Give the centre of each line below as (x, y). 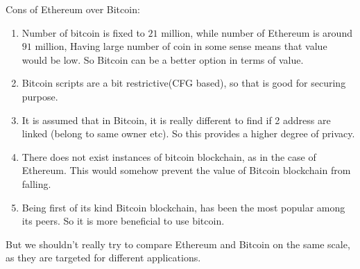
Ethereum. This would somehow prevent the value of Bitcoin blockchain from (186, 170)
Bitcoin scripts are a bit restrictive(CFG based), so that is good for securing (184, 83)
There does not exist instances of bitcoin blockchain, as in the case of (169, 156)
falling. (36, 183)
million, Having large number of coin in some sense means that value (181, 46)
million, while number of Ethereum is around (257, 32)
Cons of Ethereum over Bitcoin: (73, 9)
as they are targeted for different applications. (103, 258)
